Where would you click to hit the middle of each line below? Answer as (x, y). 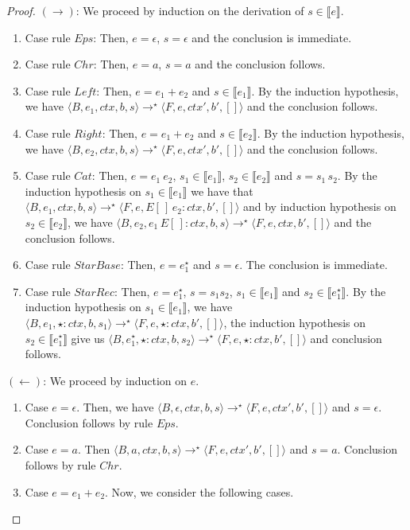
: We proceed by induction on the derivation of (190, 10)
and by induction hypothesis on (319, 207)
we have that (222, 191)
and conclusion (346, 338)
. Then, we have (115, 407)
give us (88, 338)
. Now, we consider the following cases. (199, 491)
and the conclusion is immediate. (272, 37)
